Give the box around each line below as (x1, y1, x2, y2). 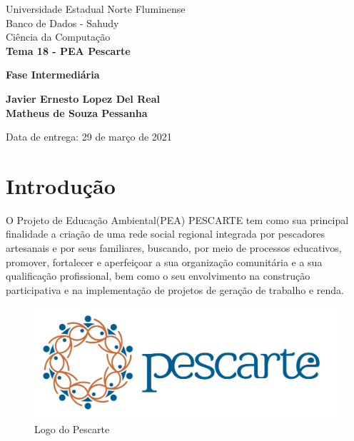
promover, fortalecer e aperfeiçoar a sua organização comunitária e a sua (6, 254, 323, 269)
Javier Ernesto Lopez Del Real (6, 91, 160, 106)
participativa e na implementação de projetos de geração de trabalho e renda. (6, 282, 344, 297)
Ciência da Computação (6, 29, 111, 44)
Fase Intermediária (6, 67, 100, 82)
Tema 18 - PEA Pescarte (6, 43, 131, 58)
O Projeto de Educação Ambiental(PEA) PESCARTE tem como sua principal (6, 212, 349, 227)
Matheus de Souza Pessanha (6, 105, 148, 120)
